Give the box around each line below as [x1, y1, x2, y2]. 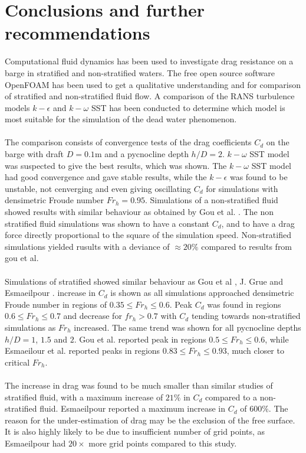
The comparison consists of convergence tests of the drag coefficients [5, 136, 252, 148]
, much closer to [226, 344, 284, 357]
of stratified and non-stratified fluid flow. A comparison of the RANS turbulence [5, 90, 295, 102]
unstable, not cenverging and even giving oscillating [5, 182, 191, 194]
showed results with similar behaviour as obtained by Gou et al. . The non [5, 206, 274, 218]
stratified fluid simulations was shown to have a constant [5, 217, 209, 229]
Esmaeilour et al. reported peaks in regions [5, 344, 160, 357]
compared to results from [201, 240, 292, 252]
